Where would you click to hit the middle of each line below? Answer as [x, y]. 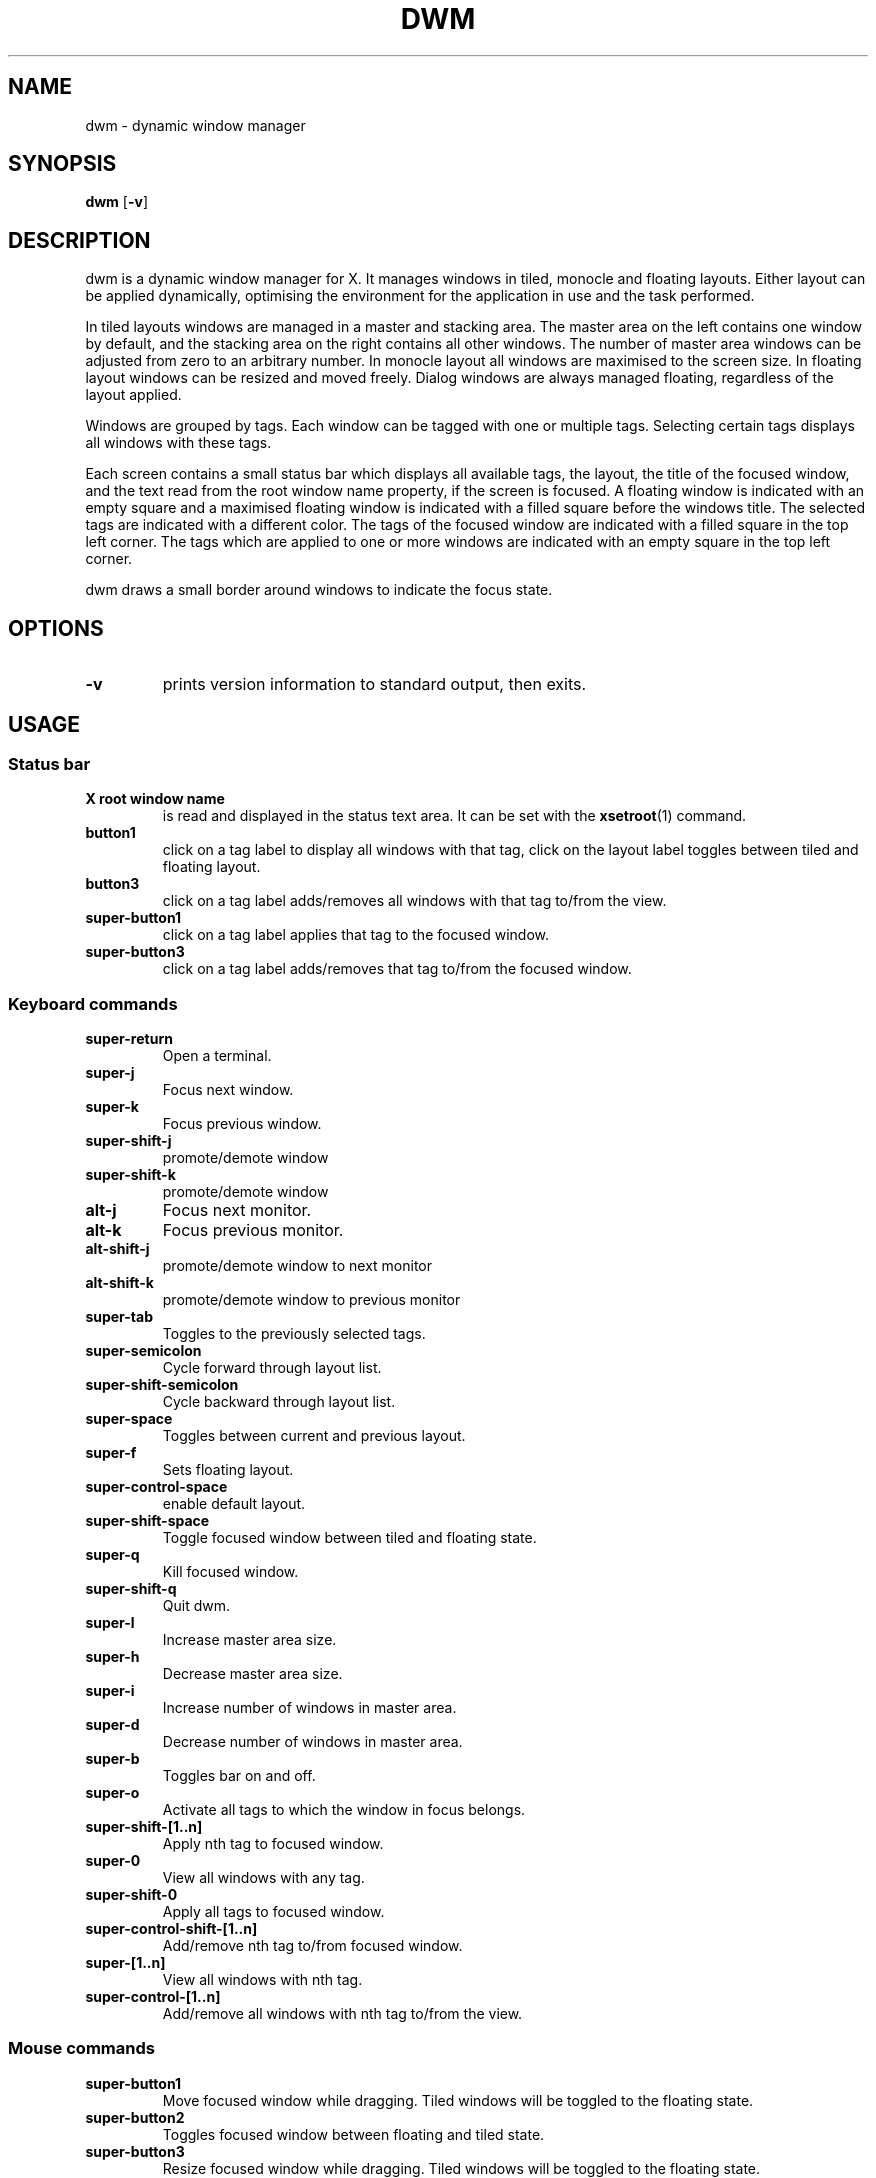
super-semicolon [143, 1351]
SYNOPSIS [62, 164]
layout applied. [133, 395]
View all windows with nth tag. [262, 1980]
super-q [112, 1555]
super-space [129, 1419]
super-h [112, 1657]
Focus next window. [228, 1090]
